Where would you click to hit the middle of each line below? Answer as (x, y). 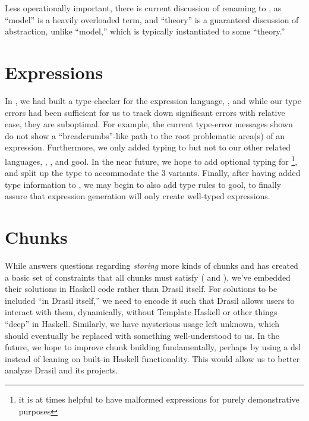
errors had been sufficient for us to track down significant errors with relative (145, 112)
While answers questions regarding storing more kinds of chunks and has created (152, 266)
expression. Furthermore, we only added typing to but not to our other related (148, 147)
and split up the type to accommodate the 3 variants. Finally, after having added (153, 173)
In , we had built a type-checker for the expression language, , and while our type (153, 100)
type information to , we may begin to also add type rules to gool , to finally (143, 184)
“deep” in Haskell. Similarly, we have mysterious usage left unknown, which (142, 323)
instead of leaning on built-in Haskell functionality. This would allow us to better (152, 358)
